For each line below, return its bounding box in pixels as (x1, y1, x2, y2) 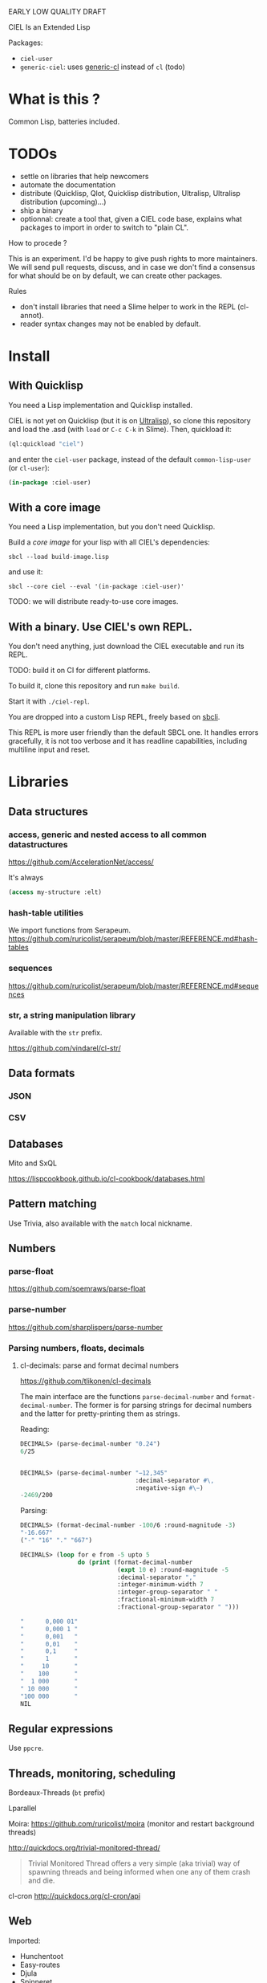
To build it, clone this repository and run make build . (8, 681, 180, 691)
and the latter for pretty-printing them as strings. (19, 1409, 180, 1418)
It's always (8, 873, 44, 883)
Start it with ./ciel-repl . (8, 696, 90, 706)
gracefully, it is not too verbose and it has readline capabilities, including (8, 736, 247, 746)
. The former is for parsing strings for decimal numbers (71, 1401, 253, 1410)
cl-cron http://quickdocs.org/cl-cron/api (8, 1891, 141, 1901)
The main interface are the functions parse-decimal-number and (19, 1392, 229, 1402)
